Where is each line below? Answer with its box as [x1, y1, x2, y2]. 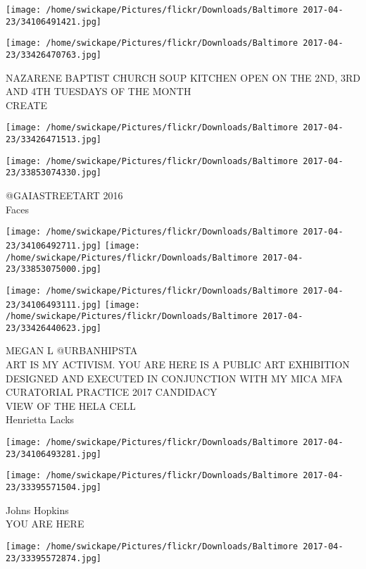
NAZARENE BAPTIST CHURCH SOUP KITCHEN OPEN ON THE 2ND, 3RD [6, 70, 360, 85]
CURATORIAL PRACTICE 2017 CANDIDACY [6, 384, 217, 399]
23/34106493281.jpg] [6, 449, 102, 459]
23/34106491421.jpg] [6, 16, 102, 27]
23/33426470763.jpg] [6, 49, 102, 60]
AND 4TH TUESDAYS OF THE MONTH [6, 84, 191, 99]
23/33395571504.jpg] [6, 482, 102, 492]
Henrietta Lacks [6, 412, 75, 427]
